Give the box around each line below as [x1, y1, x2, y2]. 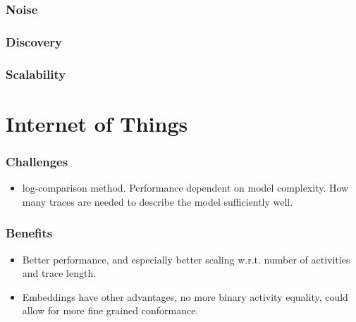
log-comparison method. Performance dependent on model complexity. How [22, 180, 349, 195]
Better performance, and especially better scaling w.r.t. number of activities [22, 252, 350, 266]
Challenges [6, 152, 68, 170]
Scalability [6, 65, 66, 82]
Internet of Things [6, 109, 188, 137]
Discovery [6, 32, 63, 50]
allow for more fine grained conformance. [22, 303, 199, 318]
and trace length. [22, 266, 97, 280]
